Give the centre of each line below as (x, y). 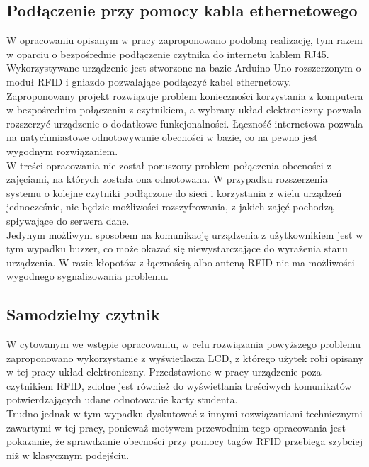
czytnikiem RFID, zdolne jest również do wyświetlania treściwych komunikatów (179, 385)
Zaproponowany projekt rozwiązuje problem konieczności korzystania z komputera (185, 95)
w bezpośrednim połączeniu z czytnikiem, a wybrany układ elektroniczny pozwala (184, 109)
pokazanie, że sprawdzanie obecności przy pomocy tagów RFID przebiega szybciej (184, 441)
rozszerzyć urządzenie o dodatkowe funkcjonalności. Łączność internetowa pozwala (185, 123)
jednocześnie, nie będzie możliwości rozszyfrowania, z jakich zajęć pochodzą (170, 207)
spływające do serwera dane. (68, 220)
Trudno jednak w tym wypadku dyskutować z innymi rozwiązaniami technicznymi (184, 413)
